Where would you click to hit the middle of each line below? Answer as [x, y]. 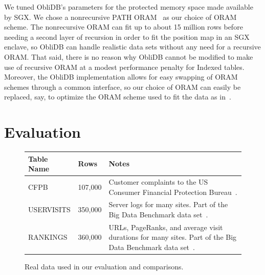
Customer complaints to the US [158, 182]
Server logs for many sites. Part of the [168, 204]
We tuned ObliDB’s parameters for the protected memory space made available [129, 7]
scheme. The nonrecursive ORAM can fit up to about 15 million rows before [124, 27]
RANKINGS [48, 237]
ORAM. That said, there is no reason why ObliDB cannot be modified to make [129, 56]
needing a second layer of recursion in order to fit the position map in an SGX [127, 36]
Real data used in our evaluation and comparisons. [104, 267]
